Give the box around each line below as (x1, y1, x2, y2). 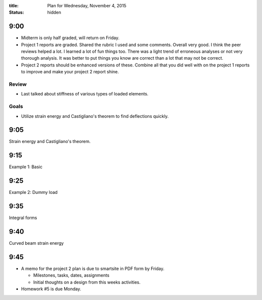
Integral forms (9, 215, 37, 221)
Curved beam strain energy (9, 240, 64, 246)
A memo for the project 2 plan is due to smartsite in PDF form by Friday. (21, 266, 164, 271)
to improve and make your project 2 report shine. (21, 69, 119, 75)
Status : (9, 10, 24, 16)
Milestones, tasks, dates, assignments (33, 272, 110, 278)
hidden (47, 10, 62, 16)
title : (9, 3, 19, 8)
